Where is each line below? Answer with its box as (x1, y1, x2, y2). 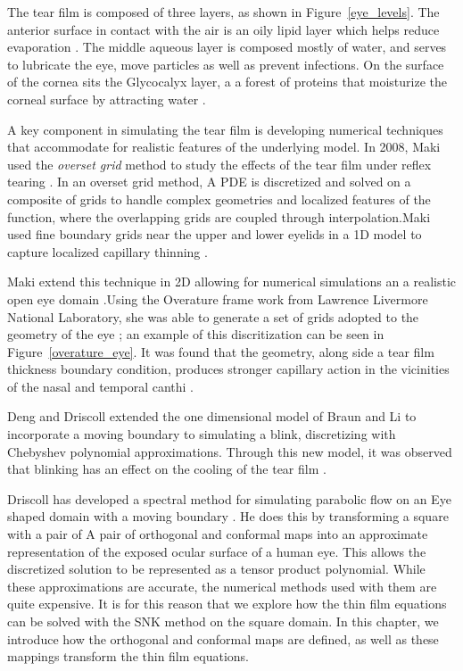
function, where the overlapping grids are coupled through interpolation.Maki (7, 207, 431, 226)
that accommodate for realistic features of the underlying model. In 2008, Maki (7, 137, 441, 156)
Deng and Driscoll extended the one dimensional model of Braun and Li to (7, 407, 417, 426)
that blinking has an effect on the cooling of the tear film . (7, 460, 327, 478)
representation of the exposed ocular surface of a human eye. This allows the (7, 542, 426, 560)
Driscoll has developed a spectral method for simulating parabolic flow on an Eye (7, 489, 451, 508)
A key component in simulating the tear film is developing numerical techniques (7, 120, 443, 138)
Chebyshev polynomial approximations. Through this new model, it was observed (7, 442, 452, 460)
